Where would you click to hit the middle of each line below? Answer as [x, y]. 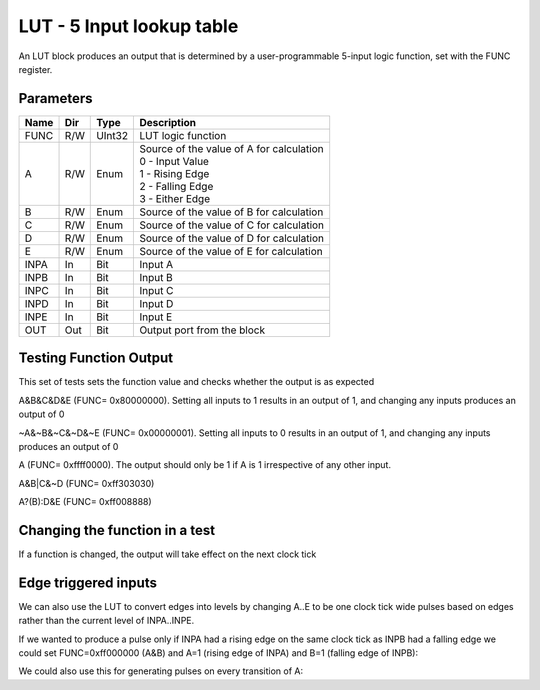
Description [168, 122]
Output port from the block [202, 330]
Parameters [55, 98]
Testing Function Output [96, 358]
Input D [156, 303]
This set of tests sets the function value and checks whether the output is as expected [196, 382]
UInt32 [112, 135]
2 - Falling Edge [176, 186]
